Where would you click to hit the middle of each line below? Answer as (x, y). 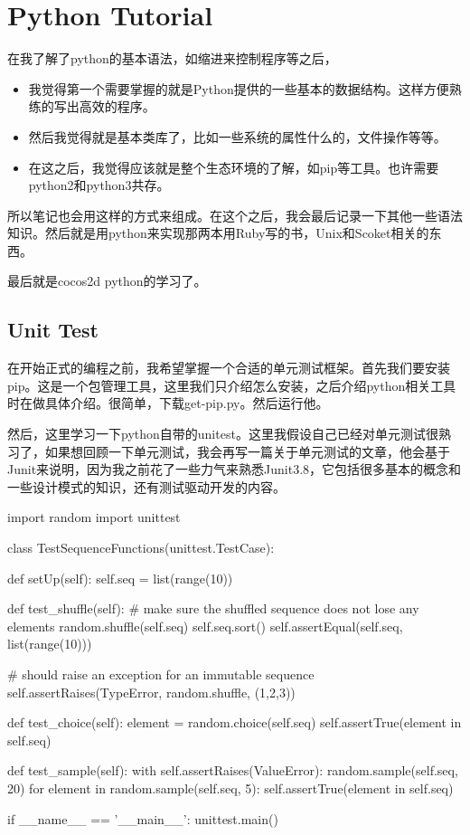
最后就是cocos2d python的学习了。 (107, 281)
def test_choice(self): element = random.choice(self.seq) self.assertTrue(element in (235, 722)
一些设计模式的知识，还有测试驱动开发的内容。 (146, 486)
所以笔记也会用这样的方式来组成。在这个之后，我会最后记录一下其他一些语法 (235, 215)
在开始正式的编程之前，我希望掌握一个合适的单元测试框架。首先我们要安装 (229, 368)
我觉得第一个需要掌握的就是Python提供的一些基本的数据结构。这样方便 (239, 88)
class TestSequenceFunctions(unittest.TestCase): (141, 548)
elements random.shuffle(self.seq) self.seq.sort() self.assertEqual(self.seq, (205, 626)
